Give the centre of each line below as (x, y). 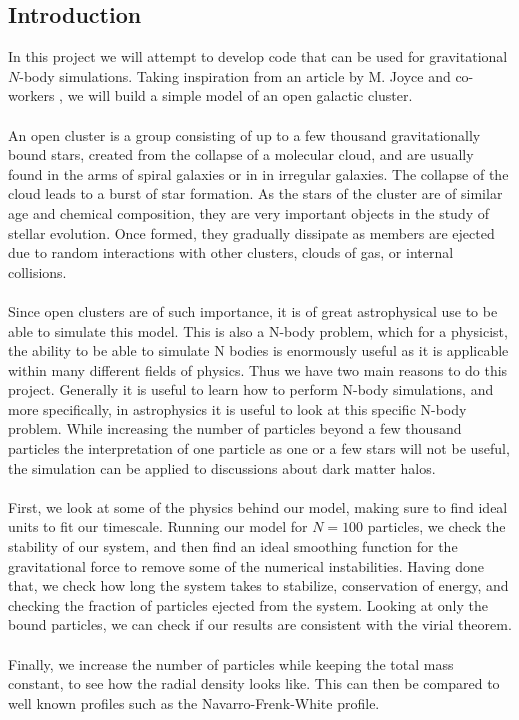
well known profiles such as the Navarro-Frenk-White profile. (194, 702)
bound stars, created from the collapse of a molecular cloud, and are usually (241, 154)
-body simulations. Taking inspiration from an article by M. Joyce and (235, 75)
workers (31, 95)
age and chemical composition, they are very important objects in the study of (249, 212)
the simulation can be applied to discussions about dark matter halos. (222, 467)
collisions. (37, 271)
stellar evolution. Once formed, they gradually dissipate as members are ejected (251, 232)
